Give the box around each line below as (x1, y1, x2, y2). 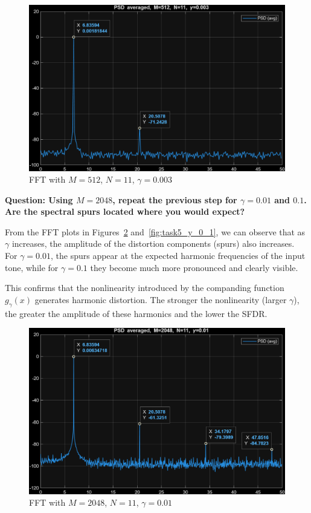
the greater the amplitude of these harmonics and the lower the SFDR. (5, 307, 268, 319)
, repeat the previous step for (112, 193, 237, 206)
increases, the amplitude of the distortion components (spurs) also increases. (11, 237, 295, 250)
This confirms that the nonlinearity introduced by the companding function (5, 281, 284, 294)
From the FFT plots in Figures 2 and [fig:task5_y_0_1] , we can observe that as (5, 225, 306, 238)
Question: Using (5, 193, 73, 206)
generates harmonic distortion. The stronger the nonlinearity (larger (34, 293, 287, 306)
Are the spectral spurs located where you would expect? (5, 205, 245, 218)
